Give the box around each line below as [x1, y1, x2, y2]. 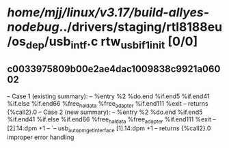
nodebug [7, 19, 59, 35]
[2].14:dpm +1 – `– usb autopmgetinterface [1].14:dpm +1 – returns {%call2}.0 [7, 124, 211, 134]
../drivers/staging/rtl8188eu [59, 19, 223, 35]
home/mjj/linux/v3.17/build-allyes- [7, 5, 210, 20]
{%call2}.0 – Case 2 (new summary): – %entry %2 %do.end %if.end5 [7, 108, 203, 117]
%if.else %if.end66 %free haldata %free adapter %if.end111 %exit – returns [7, 99, 208, 109]
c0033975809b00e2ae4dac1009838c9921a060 [7, 63, 221, 75]
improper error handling [7, 133, 75, 141]
